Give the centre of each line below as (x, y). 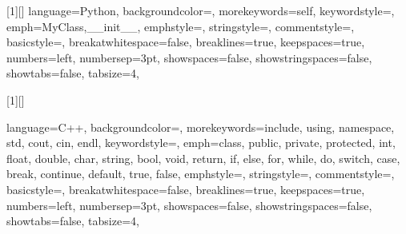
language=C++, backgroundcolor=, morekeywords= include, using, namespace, (201, 127)
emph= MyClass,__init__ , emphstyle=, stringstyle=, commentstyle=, (181, 26)
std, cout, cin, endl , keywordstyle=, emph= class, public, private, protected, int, (201, 143)
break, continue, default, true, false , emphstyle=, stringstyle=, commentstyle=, (201, 174)
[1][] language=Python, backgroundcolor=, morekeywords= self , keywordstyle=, (201, 10)
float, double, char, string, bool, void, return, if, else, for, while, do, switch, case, (203, 158)
